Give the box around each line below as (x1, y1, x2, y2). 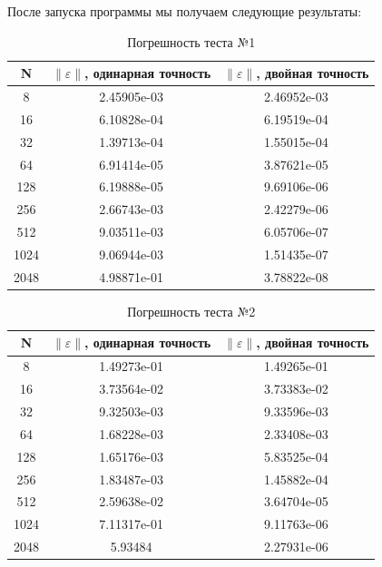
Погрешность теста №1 (127, 32, 256, 51)
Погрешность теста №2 (127, 301, 256, 320)
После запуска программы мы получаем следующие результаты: (7, 2, 362, 20)
